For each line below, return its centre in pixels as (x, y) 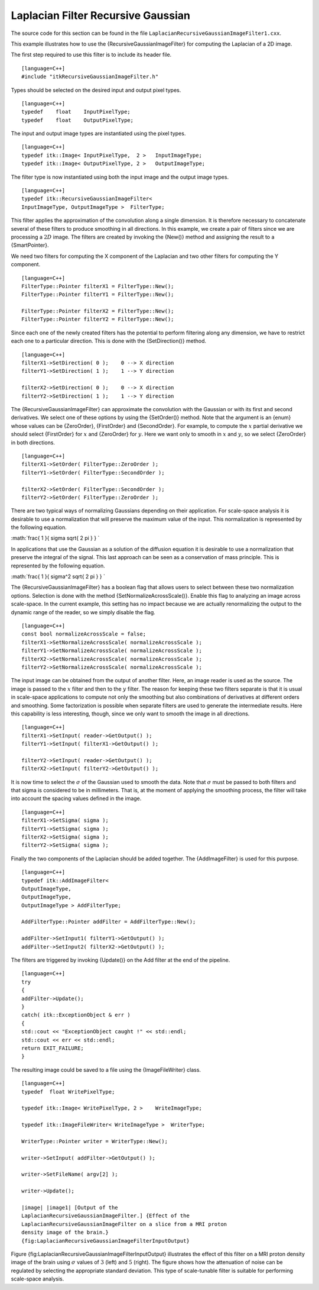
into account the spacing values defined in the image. (76, 798)
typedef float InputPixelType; (76, 112)
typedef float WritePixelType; (68, 1091)
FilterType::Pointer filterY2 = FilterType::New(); (98, 319)
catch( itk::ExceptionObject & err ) (76, 1015)
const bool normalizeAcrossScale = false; (84, 634)
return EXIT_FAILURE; (53, 1048)
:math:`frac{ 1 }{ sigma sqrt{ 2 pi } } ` (55, 538)
